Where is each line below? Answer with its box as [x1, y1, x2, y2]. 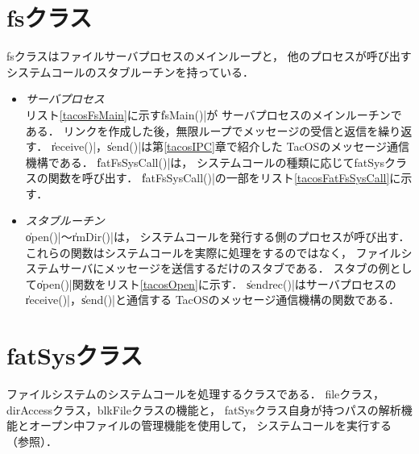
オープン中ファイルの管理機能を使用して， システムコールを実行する [28, 417, 392, 434]
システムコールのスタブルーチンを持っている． [6, 63, 254, 80]
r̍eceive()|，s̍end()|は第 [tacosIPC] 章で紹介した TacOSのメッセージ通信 [51, 138, 410, 155]
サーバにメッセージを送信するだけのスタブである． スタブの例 [59, 260, 390, 277]
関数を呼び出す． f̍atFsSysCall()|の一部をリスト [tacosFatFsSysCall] [48, 169, 390, 186]
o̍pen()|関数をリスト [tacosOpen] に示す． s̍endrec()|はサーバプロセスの [36, 275, 396, 292]
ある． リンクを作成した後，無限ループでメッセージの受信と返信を [25, 122, 379, 139]
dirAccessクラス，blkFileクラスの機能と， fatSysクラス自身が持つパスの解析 [6, 401, 401, 418]
